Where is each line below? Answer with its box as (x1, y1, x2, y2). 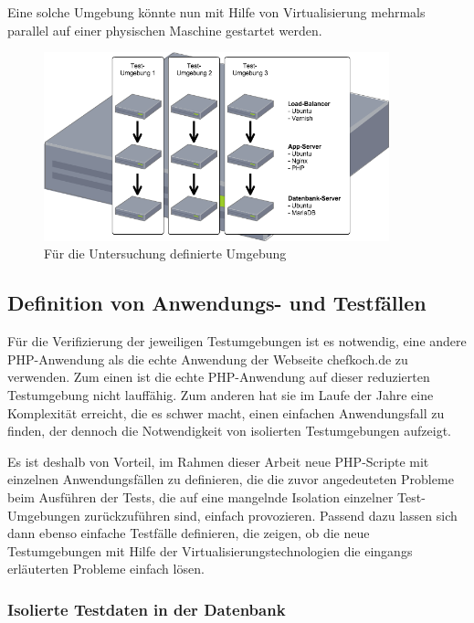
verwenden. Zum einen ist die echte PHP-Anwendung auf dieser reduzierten (7, 367, 430, 386)
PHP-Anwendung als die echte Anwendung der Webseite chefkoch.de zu (7, 349, 408, 368)
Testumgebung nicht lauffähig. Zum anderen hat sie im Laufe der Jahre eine (7, 385, 434, 405)
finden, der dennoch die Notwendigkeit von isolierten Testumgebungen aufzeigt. (7, 421, 451, 440)
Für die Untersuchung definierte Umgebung (44, 244, 287, 263)
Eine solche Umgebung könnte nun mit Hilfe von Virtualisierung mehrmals (7, 3, 426, 21)
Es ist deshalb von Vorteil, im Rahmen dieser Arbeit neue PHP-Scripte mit (7, 451, 429, 470)
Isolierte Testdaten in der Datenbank (7, 597, 286, 620)
